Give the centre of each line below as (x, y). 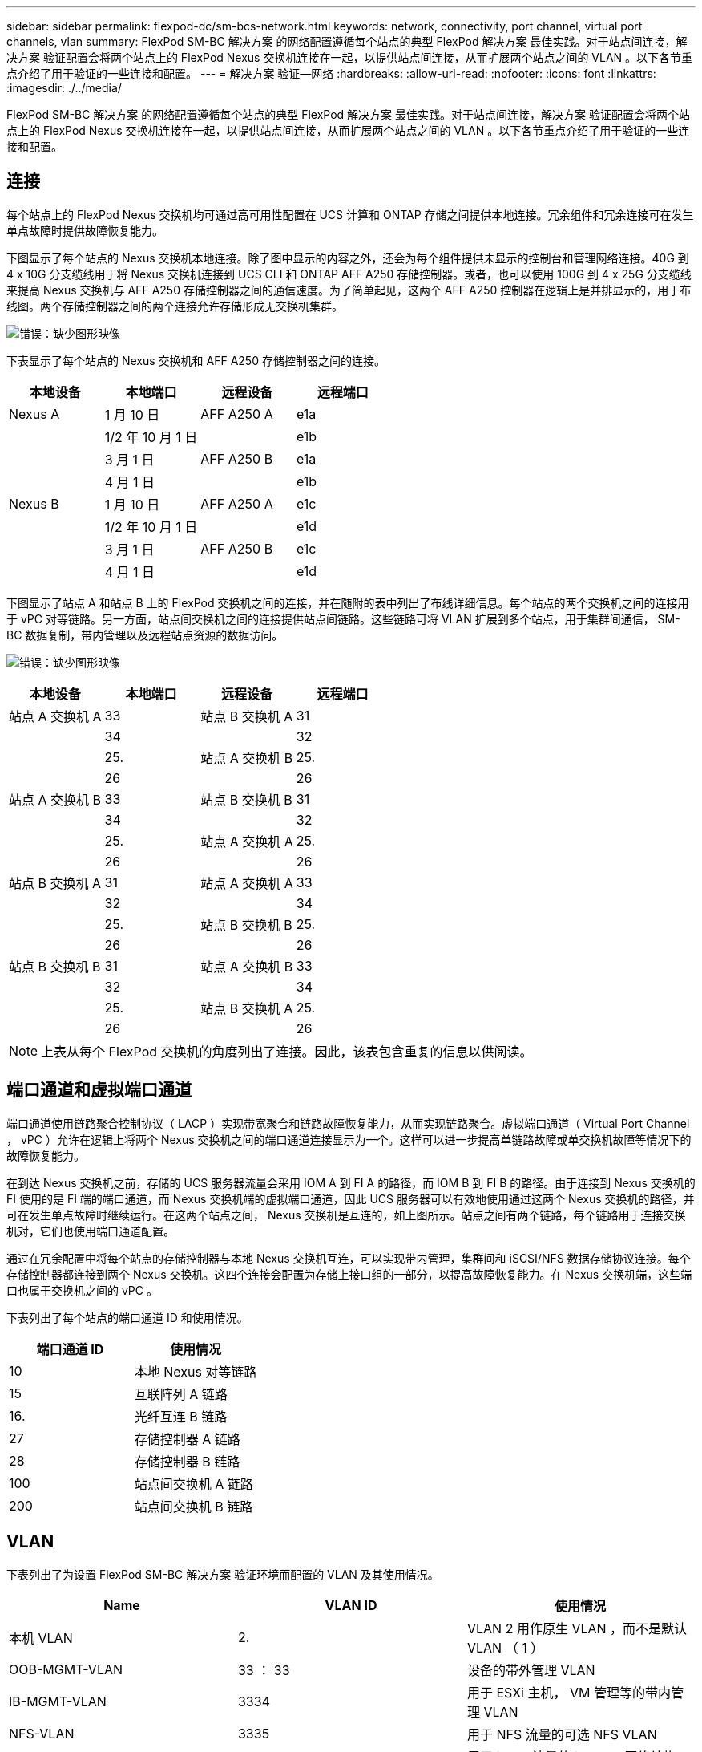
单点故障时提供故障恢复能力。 (85, 230)
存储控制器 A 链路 (187, 1439)
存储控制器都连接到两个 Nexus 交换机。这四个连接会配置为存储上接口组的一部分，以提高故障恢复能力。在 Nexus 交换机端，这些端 (349, 1274)
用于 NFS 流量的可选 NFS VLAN (562, 1734)
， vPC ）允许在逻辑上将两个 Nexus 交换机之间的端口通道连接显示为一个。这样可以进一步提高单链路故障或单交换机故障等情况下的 (349, 1139)
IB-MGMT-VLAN (58, 1701)
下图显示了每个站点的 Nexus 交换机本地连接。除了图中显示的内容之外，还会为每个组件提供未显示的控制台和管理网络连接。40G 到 (348, 258)
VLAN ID (351, 1605)
